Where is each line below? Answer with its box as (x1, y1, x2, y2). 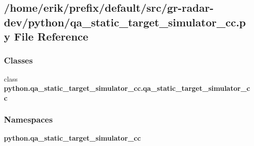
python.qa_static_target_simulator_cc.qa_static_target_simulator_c (4, 83, 250, 93)
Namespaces (4, 113, 53, 125)
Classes (4, 54, 33, 66)
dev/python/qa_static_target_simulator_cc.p (4, 14, 246, 29)
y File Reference (4, 29, 89, 44)
